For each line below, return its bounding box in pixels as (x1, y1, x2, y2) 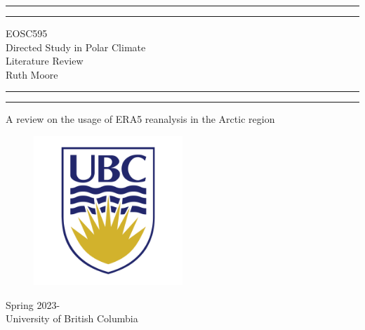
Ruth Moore (6, 67, 58, 81)
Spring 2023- (6, 297, 60, 312)
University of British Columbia (6, 311, 138, 326)
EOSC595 (6, 26, 48, 40)
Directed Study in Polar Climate (6, 39, 146, 54)
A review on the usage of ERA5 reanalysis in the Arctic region (6, 112, 275, 126)
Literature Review (6, 53, 84, 68)
